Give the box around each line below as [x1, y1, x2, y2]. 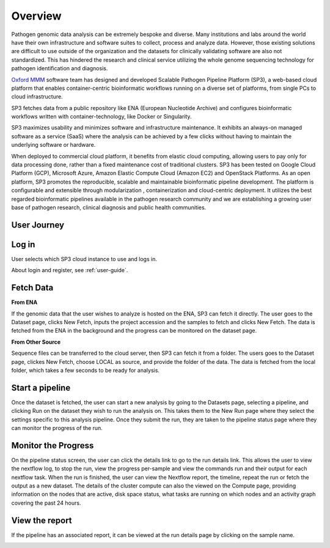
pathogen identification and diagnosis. [11, 65, 108, 72]
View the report [11, 515, 73, 525]
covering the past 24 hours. [11, 499, 81, 506]
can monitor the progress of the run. [11, 424, 103, 431]
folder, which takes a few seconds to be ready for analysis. [11, 366, 160, 374]
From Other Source [11, 338, 61, 346]
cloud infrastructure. [11, 93, 64, 100]
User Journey [11, 220, 64, 230]
